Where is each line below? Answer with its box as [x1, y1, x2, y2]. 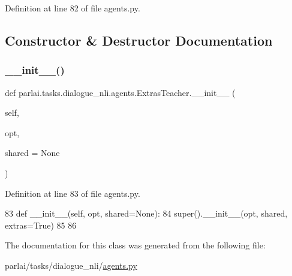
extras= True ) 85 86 [5, 218, 77, 231]
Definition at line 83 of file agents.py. [5, 187, 140, 199]
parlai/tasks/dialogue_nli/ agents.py [5, 259, 137, 271]
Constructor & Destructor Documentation [5, 31, 273, 49]
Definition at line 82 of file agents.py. [5, 2, 140, 14]
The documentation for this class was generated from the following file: [5, 239, 266, 251]
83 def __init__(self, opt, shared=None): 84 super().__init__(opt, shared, [5, 207, 288, 220]
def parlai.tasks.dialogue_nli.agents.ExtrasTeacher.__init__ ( [5, 86, 236, 98]
